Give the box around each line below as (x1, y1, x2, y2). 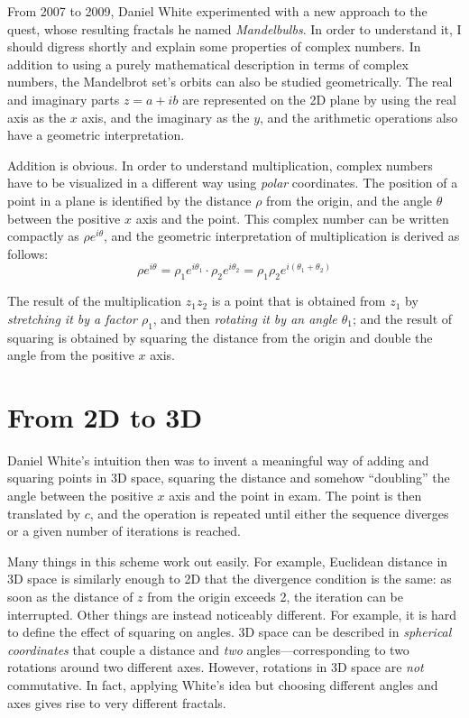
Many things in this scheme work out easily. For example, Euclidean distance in (7, 551, 448, 570)
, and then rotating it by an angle (152, 308, 337, 327)
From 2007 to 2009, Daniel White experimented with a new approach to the (7, 2, 428, 20)
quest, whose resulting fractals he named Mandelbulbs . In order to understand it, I (7, 19, 462, 38)
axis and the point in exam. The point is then (169, 486, 422, 505)
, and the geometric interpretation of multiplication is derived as (104, 226, 460, 245)
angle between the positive (7, 486, 153, 505)
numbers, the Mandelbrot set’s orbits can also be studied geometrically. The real (7, 72, 453, 91)
